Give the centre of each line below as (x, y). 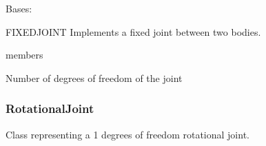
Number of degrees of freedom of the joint (94, 77)
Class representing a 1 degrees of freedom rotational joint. (127, 134)
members (24, 55)
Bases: (19, 8)
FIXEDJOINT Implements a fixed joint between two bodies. (133, 31)
